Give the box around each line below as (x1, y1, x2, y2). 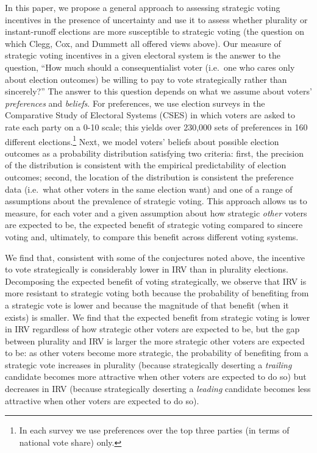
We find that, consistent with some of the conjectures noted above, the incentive (5, 251, 305, 263)
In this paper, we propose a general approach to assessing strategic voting (5, 1, 280, 13)
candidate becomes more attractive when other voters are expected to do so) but (5, 370, 307, 383)
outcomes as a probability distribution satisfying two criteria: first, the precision (5, 146, 304, 159)
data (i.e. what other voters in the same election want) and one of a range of (5, 182, 293, 195)
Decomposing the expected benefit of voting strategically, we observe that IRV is (5, 274, 307, 287)
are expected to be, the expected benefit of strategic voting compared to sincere (5, 218, 303, 231)
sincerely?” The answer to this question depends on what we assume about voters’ (5, 85, 312, 98)
